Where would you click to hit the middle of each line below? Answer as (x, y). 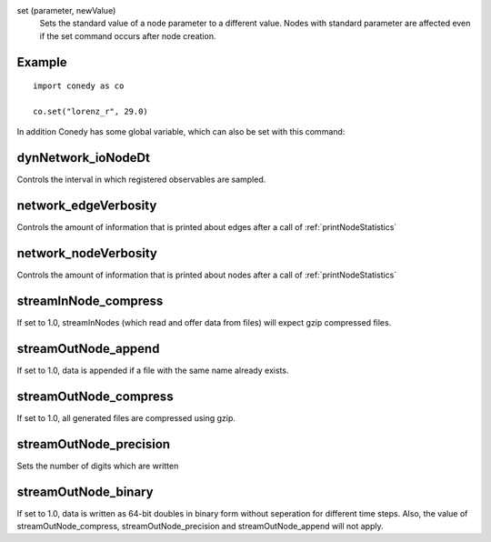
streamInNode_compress (90, 301)
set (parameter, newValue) (66, 10)
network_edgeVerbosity (87, 206)
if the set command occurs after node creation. (128, 35)
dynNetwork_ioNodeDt (83, 158)
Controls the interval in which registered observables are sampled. (141, 180)
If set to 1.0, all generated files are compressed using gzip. (126, 417)
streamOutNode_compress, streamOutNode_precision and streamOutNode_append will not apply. (200, 526)
